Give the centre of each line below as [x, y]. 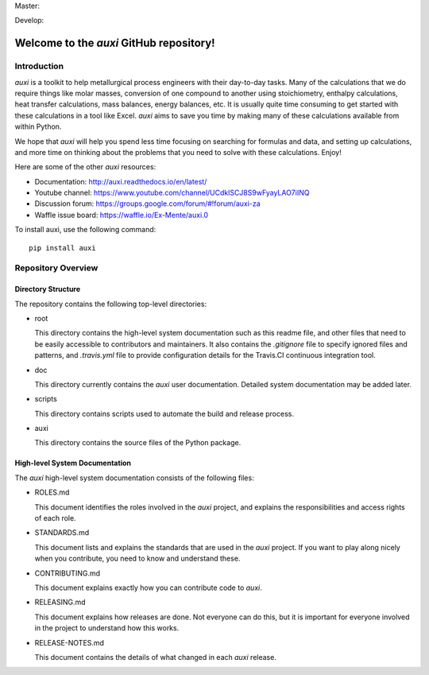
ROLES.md [52, 492]
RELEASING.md [60, 602]
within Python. [38, 126]
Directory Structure [48, 289]
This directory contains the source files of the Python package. [138, 443]
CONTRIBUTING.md [68, 573]
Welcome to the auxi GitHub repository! [115, 43]
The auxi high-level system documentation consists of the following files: [134, 478]
